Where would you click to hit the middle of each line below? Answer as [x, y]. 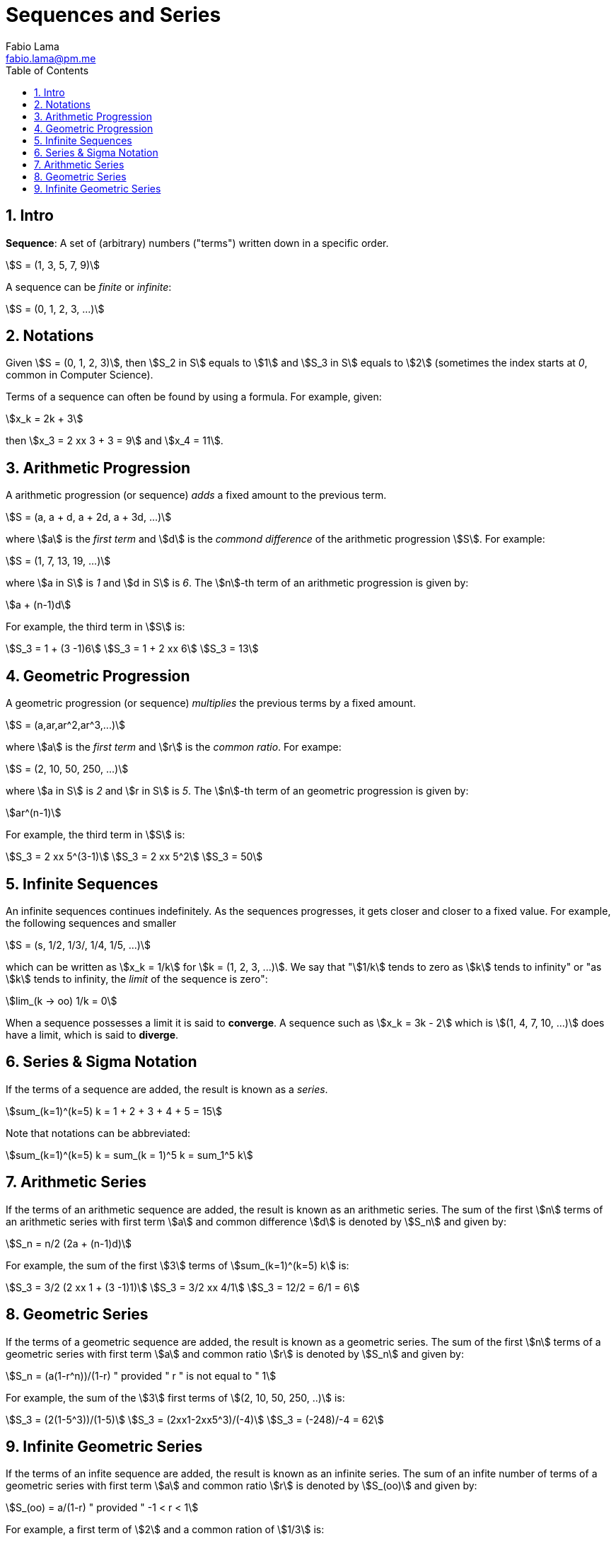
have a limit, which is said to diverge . [92, 1034]
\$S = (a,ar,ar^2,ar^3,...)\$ [66, 725]
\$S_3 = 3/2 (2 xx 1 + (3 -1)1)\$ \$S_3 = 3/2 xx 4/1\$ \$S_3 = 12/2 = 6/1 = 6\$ [183, 1287]
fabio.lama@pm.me [51, 58]
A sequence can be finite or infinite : [89, 287]
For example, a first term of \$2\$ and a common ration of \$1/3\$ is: [165, 1530]
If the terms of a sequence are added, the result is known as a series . [167, 1089]
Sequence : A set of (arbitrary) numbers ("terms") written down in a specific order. [197, 243]
